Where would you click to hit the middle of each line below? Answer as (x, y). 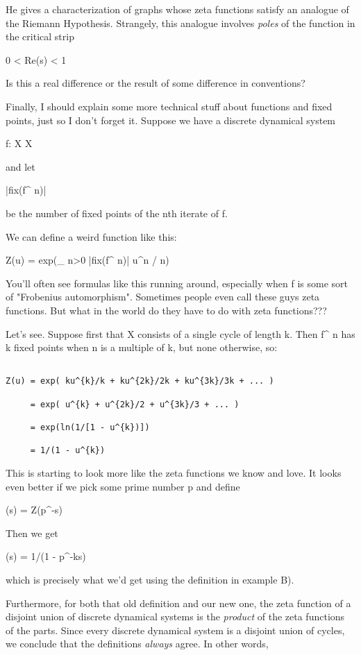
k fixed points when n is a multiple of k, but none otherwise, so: (142, 347)
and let (20, 166)
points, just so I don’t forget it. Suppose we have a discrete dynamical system (171, 120)
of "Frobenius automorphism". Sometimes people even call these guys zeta (163, 297)
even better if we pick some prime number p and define (123, 486)
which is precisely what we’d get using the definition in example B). (150, 579)
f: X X (19, 143)
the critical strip (40, 36)
